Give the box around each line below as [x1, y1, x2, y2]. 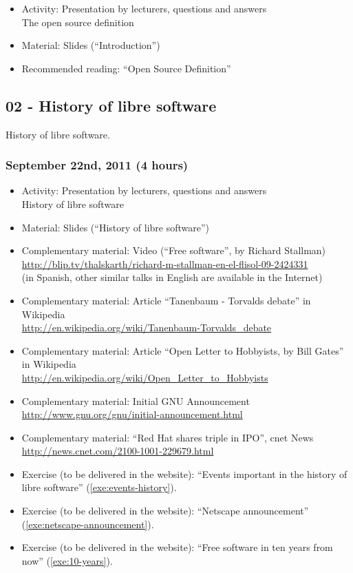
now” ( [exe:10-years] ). [21, 553, 113, 567]
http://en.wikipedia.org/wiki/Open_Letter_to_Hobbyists [21, 370, 268, 384]
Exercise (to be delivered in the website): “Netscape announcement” [21, 503, 309, 518]
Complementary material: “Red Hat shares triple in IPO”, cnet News [21, 430, 314, 444]
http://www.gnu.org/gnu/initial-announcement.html [21, 407, 243, 421]
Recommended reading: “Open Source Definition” [21, 61, 231, 75]
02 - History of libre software [6, 94, 217, 116]
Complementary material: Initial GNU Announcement [21, 393, 250, 408]
